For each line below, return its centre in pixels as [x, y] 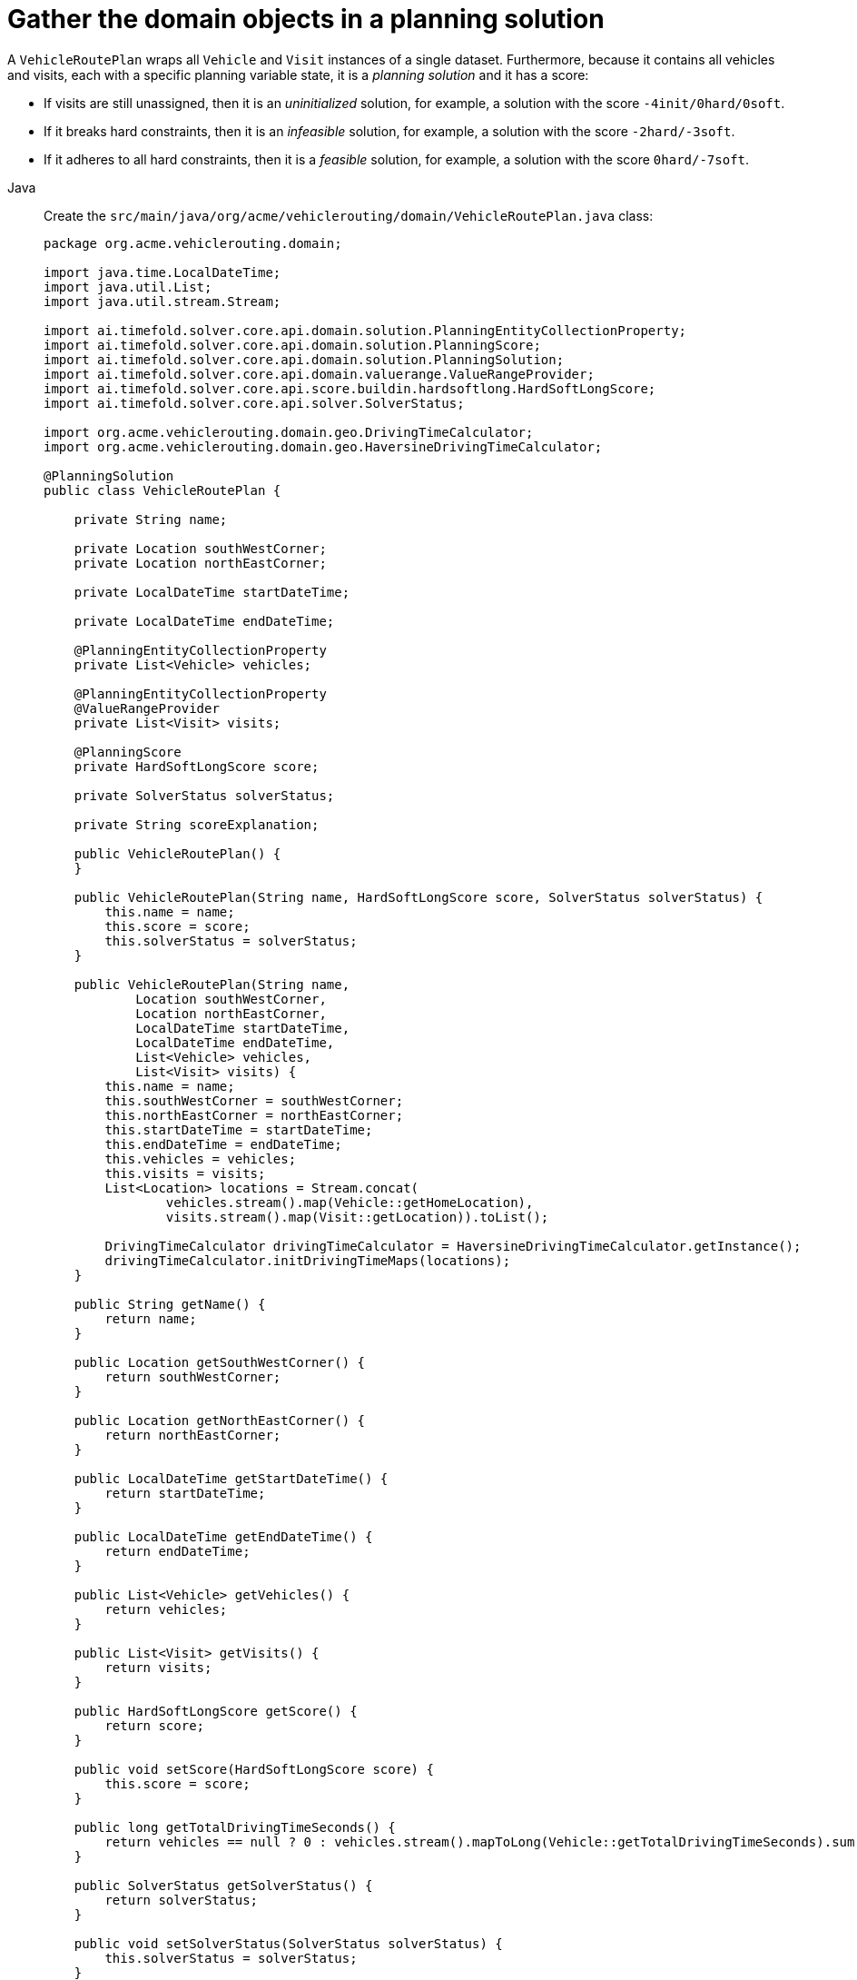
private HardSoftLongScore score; [197, 766]
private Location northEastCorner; [200, 563]
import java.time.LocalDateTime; [163, 272]
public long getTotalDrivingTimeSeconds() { [235, 1827]
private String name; [151, 519]
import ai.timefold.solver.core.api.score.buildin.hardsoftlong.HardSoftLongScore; [350, 388]
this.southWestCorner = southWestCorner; [254, 1100]
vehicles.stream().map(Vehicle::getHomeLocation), [350, 1202]
